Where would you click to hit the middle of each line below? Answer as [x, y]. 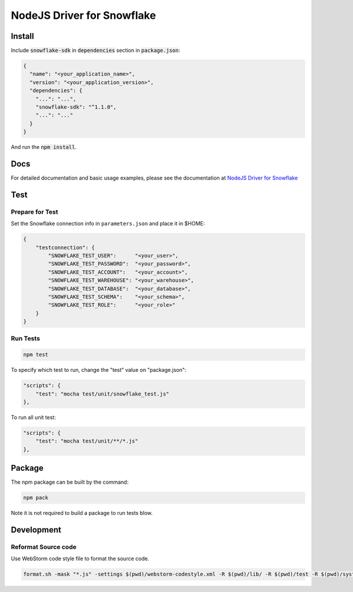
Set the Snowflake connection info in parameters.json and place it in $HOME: [108, 224]
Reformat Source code [44, 547]
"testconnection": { [65, 247]
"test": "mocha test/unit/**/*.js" [87, 441]
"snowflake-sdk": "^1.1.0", [76, 107]
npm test [36, 355]
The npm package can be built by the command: [70, 482]
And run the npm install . [44, 147]
